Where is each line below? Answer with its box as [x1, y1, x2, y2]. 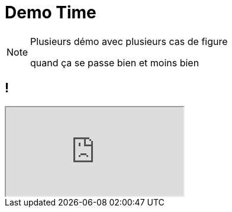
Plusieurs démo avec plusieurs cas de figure [30, 35, 228, 47]
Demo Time [5, 2, 96, 23]
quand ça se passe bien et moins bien [30, 56, 199, 69]
